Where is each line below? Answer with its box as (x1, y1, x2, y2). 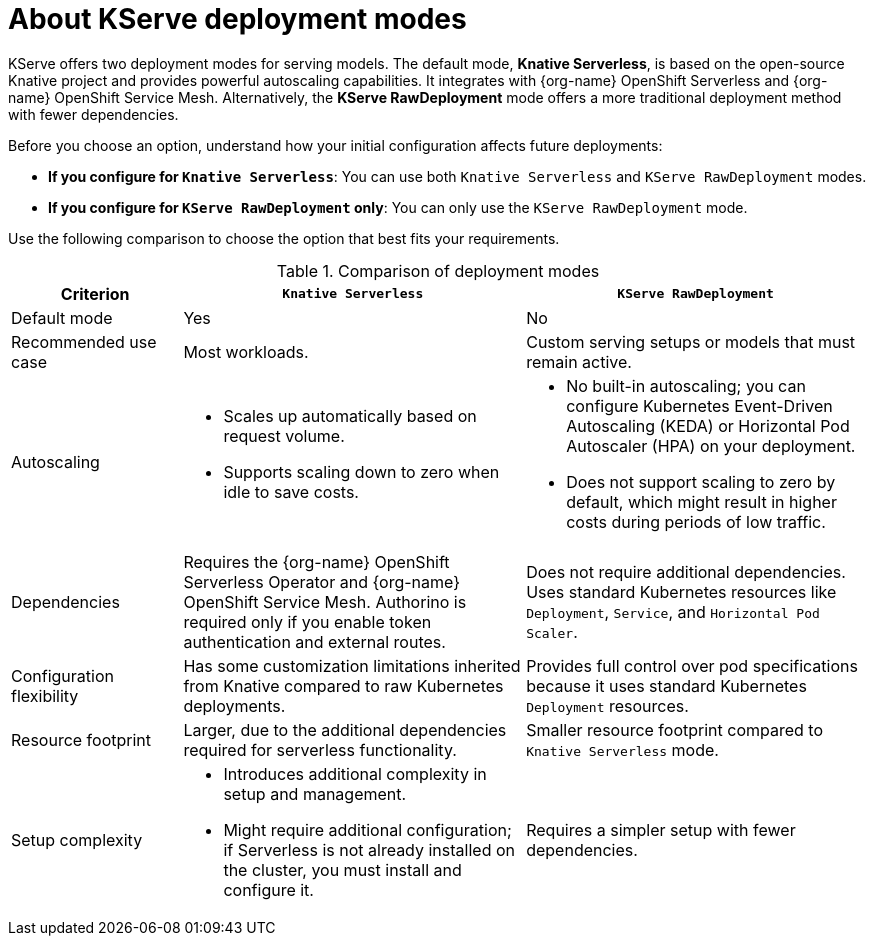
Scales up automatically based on (223, 405, 477, 426)
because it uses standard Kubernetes (526, 675, 807, 696)
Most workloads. (183, 341, 309, 362)
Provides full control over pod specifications (526, 655, 858, 676)
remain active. (526, 351, 632, 372)
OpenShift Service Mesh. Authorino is (183, 591, 467, 612)
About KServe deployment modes (8, 2, 467, 36)
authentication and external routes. (183, 631, 446, 652)
